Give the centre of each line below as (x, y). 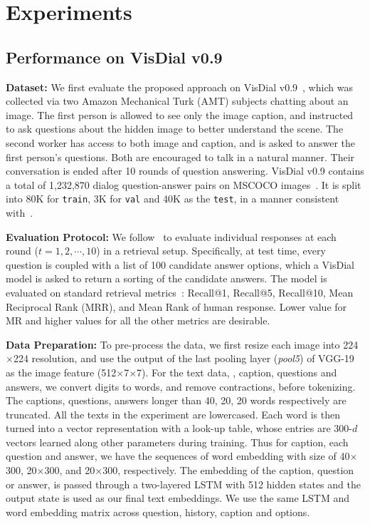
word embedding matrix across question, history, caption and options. (158, 512)
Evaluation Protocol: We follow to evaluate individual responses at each (171, 236)
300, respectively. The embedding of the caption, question (228, 470)
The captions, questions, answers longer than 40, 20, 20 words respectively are (176, 400)
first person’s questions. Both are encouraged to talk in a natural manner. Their (180, 156)
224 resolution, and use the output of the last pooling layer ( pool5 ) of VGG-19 (184, 358)
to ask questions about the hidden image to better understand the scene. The (175, 129)
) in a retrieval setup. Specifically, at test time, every (211, 251)
